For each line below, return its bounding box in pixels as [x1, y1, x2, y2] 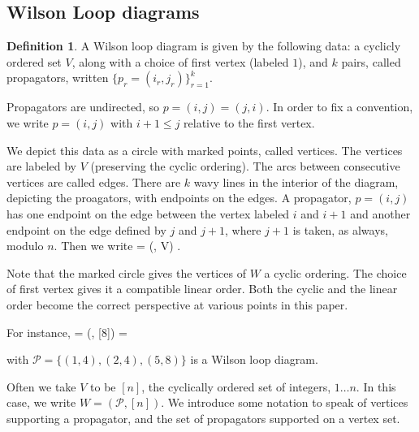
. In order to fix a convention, [266, 98, 413, 115]
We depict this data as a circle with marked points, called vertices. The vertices [6, 141, 403, 158]
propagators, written [6, 69, 109, 86]
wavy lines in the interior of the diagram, [193, 173, 399, 190]
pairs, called [341, 53, 401, 70]
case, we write [6, 394, 76, 411]
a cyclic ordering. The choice [264, 264, 407, 281]
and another [350, 205, 411, 222]
